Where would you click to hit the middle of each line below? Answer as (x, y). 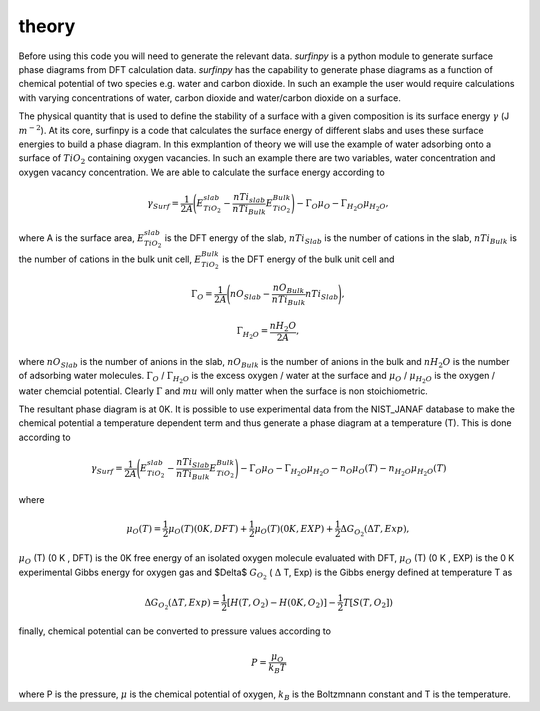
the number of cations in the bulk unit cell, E (110, 259)
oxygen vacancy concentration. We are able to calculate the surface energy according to (201, 172)
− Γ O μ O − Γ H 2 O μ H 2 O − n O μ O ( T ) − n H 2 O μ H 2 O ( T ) (343, 470)
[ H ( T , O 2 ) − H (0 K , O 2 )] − (281, 603)
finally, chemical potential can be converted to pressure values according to (175, 631)
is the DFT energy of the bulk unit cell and (308, 259)
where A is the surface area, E (81, 237)
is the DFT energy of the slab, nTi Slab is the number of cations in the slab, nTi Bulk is (340, 238)
